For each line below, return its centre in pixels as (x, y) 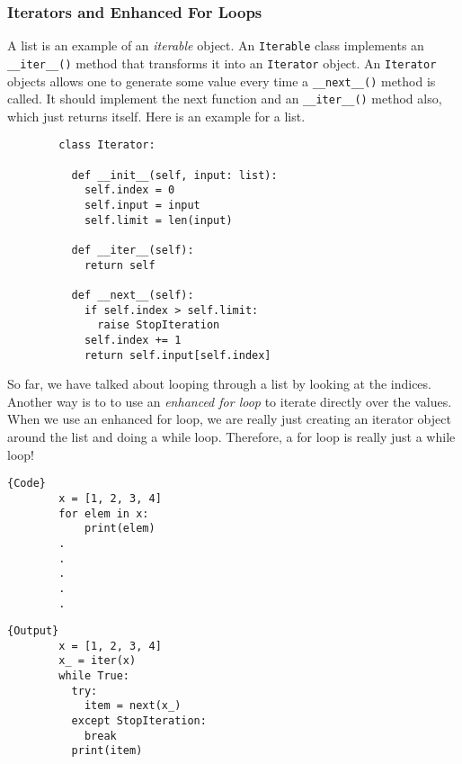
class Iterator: (107, 145)
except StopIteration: (139, 721)
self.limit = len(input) (158, 220)
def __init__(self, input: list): (174, 175)
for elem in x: (104, 513)
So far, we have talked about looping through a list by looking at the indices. (219, 384)
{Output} (33, 631)
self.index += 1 (133, 340)
